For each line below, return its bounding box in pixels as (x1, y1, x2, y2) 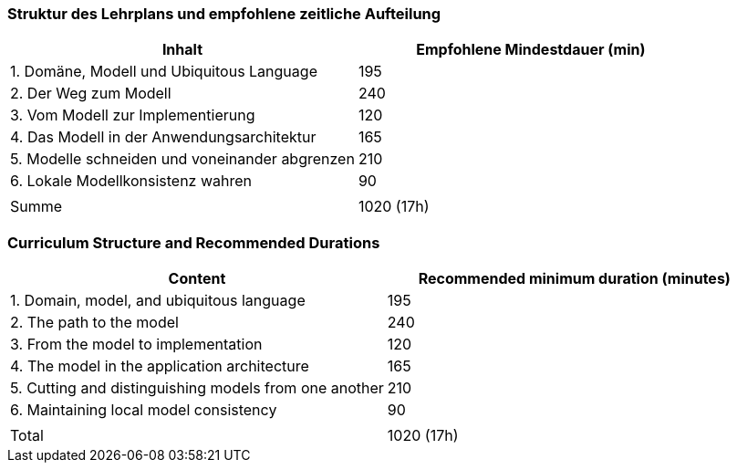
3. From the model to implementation (10, 335, 263, 354)
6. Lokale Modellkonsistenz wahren (10, 172, 253, 191)
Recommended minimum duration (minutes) (418, 269, 731, 288)
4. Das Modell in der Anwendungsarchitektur (10, 128, 317, 147)
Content (168, 269, 226, 288)
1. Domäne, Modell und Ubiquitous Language (10, 62, 317, 81)
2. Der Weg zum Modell (10, 84, 171, 103)
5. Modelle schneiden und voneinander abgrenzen (10, 150, 355, 169)
